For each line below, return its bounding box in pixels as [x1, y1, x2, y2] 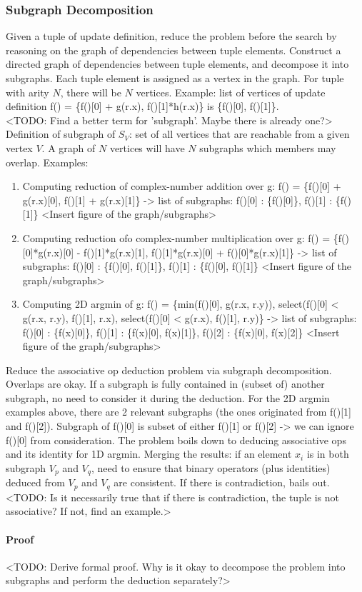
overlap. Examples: [6, 154, 89, 169]
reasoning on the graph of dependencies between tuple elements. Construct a [6, 42, 341, 57]
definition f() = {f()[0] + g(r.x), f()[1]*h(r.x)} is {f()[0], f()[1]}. [6, 99, 279, 114]
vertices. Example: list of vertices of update [136, 84, 326, 99]
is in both [306, 446, 349, 461]
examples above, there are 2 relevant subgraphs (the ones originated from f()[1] [6, 404, 351, 419]
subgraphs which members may [199, 140, 336, 155]
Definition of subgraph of [6, 126, 116, 141]
